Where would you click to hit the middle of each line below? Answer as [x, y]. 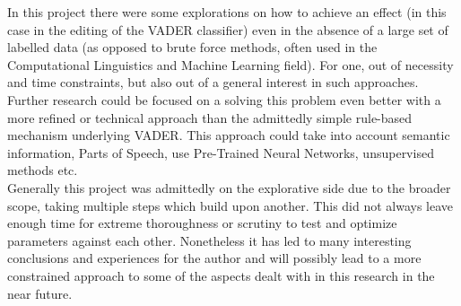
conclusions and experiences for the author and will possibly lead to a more [214, 258]
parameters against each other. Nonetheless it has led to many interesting [209, 240]
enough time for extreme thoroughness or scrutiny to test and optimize [202, 223]
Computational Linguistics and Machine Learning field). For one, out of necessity [230, 64]
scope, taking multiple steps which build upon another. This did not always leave [230, 205]
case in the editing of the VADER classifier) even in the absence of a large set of [228, 29]
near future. [40, 293]
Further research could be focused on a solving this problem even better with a [224, 99]
